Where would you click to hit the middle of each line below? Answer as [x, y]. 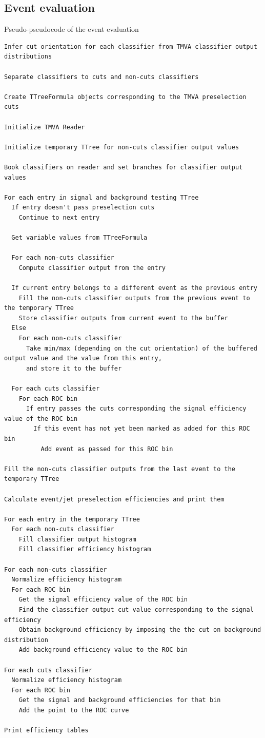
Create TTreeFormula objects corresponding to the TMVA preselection [125, 97]
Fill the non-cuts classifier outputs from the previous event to [134, 298]
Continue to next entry [59, 217]
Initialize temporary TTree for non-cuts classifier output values [122, 147]
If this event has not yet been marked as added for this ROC [142, 429]
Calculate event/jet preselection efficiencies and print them [114, 499]
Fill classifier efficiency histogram [85, 549]
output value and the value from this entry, [83, 358]
